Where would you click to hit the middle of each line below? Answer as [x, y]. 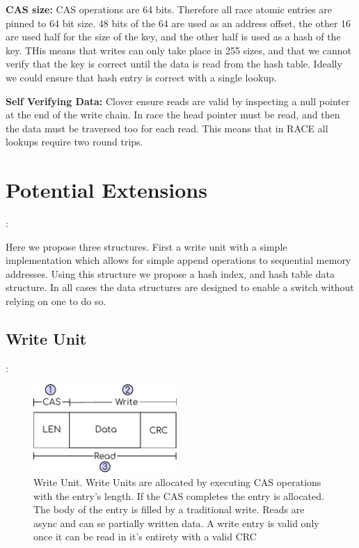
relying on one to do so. [56, 301]
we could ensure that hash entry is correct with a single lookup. [141, 77]
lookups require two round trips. [74, 142]
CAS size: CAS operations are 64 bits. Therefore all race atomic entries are [169, 9]
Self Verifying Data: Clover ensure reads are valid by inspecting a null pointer [178, 101]
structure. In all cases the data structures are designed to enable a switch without [180, 287]
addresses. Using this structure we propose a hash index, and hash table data [170, 273]
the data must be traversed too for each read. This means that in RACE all [167, 128]
